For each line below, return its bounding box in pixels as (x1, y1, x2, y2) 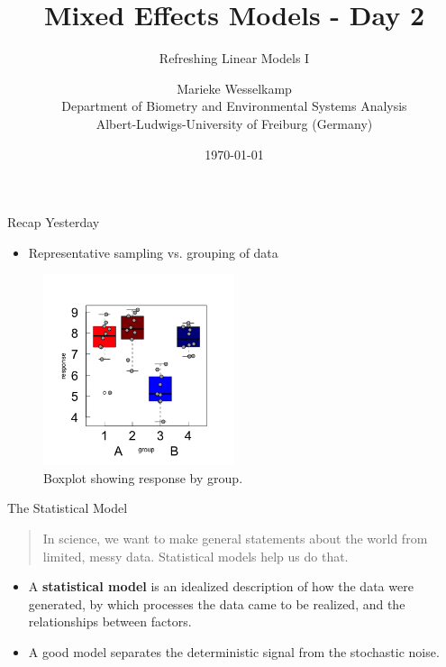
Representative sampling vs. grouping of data (28, 242, 278, 261)
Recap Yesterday (7, 213, 100, 232)
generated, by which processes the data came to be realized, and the (28, 594, 405, 613)
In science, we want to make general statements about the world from (42, 529, 428, 548)
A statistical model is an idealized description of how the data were (28, 577, 414, 596)
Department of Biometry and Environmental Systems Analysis (61, 96, 407, 115)
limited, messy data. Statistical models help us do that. (42, 546, 349, 565)
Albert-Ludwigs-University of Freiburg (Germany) (96, 114, 373, 132)
